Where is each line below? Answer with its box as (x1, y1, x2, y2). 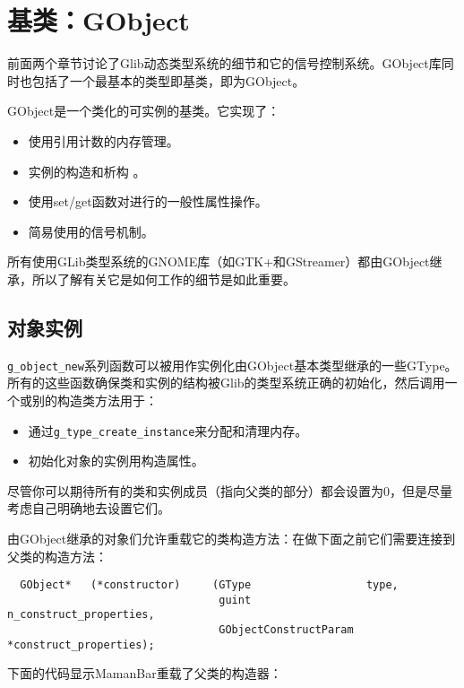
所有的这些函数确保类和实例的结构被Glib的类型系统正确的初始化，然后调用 (7, 373, 445, 392)
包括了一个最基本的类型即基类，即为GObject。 (31, 71, 305, 90)
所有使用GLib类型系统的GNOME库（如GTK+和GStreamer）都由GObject (7, 252, 430, 271)
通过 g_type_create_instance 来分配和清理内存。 (28, 421, 308, 440)
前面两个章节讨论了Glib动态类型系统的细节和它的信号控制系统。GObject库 (7, 54, 442, 73)
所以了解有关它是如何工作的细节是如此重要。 (31, 269, 296, 288)
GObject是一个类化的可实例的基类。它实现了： (7, 101, 280, 120)
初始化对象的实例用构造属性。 (28, 451, 204, 470)
